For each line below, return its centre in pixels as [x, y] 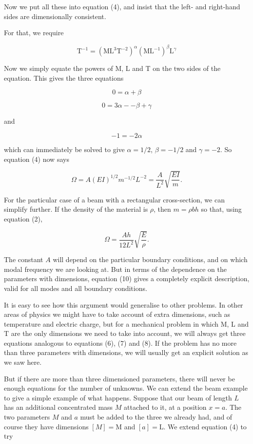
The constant [24, 259]
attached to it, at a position [165, 407]
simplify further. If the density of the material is [76, 209]
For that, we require [34, 33]
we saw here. [23, 362]
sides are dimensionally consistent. [55, 16]
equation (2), [23, 218]
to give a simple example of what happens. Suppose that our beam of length [118, 397]
